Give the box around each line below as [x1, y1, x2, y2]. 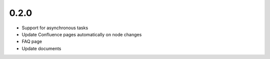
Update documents [21, 45, 61, 52]
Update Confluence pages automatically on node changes [21, 31, 142, 37]
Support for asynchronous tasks [21, 25, 88, 31]
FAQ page [21, 39, 42, 45]
